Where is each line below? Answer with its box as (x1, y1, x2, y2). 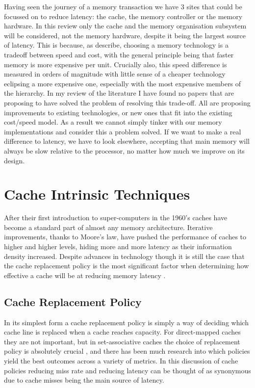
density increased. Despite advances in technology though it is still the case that (4, 251, 245, 261)
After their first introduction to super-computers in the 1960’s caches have (4, 212, 228, 223)
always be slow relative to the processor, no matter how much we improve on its (4, 145, 245, 155)
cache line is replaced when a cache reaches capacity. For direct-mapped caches (4, 327, 241, 337)
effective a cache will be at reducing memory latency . (4, 270, 166, 280)
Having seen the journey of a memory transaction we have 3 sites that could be (4, 1, 242, 11)
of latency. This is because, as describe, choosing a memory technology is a (4, 40, 229, 50)
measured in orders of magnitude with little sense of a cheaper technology (4, 69, 226, 79)
